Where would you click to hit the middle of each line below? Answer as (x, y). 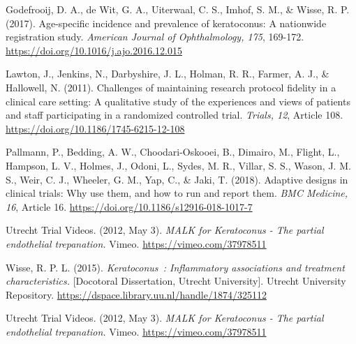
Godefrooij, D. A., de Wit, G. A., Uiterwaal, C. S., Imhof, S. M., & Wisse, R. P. (178, 9)
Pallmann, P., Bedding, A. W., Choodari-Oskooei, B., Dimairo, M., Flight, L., (173, 152)
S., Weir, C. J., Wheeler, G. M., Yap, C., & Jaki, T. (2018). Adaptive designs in (177, 179)
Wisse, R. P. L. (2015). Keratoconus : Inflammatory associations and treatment (175, 267)
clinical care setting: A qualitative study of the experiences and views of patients (178, 101)
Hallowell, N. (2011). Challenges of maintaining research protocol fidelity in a (171, 87)
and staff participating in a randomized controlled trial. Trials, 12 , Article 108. (175, 115)
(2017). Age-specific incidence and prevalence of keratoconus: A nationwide (166, 23)
